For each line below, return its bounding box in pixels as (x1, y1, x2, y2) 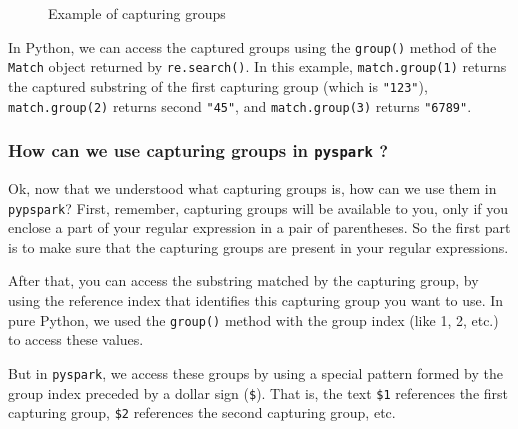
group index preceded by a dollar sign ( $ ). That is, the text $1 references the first (8, 382, 508, 403)
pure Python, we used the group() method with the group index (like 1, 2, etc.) (8, 309, 499, 330)
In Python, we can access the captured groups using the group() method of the (8, 36, 497, 57)
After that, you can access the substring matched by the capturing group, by (8, 270, 479, 291)
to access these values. (8, 329, 144, 350)
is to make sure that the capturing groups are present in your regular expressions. (8, 236, 509, 257)
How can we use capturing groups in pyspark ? (8, 138, 389, 163)
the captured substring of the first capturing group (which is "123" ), (8, 75, 428, 96)
